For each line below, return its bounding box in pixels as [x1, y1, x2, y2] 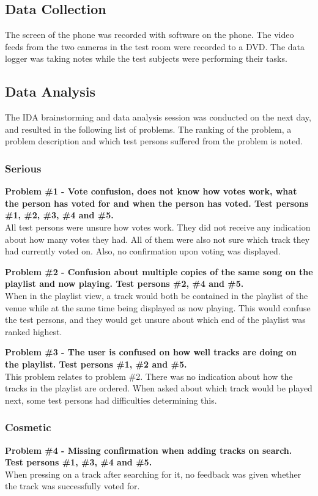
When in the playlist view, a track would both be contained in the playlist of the [5, 289, 308, 302]
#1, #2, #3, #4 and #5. [5, 209, 114, 221]
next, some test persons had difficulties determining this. [5, 393, 217, 406]
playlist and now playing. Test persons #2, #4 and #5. [5, 277, 244, 290]
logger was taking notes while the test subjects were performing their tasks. [5, 52, 287, 65]
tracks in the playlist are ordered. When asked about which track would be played [5, 382, 312, 394]
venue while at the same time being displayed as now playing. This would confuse [5, 301, 311, 314]
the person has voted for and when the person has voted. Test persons [5, 196, 309, 209]
